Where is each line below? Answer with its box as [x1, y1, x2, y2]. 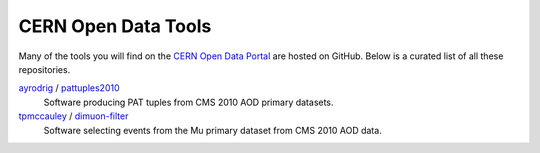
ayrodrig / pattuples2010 [18, 82, 120, 94]
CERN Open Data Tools [18, 15, 212, 37]
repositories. [18, 63, 71, 75]
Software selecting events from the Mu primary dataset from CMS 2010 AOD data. [43, 124, 382, 136]
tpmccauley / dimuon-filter [18, 110, 129, 122]
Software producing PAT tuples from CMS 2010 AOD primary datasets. [43, 96, 334, 108]
